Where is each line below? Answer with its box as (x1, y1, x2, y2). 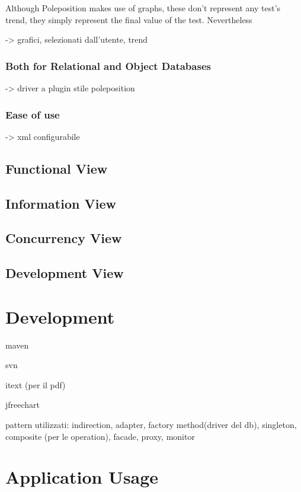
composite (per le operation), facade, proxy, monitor (5, 430, 195, 442)
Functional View (5, 159, 108, 177)
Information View (5, 194, 116, 212)
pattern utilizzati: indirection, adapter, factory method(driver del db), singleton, (5, 418, 297, 431)
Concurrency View (5, 229, 122, 247)
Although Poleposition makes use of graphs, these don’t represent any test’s (5, 2, 281, 14)
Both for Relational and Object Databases (5, 58, 211, 73)
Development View (5, 264, 124, 282)
